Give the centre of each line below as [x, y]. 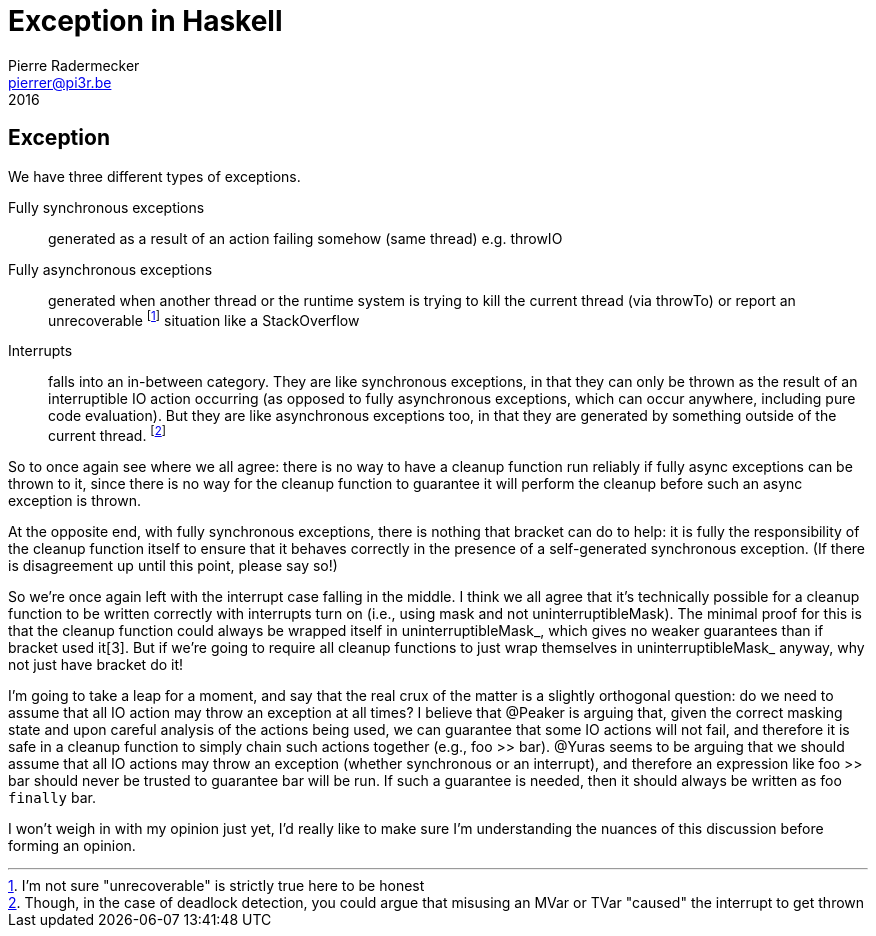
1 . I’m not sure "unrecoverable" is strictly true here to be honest [216, 885]
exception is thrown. [74, 500]
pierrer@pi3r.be [60, 82]
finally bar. [52, 797]
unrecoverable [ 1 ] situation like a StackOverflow [204, 318]
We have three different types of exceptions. [154, 176]
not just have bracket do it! [96, 664]
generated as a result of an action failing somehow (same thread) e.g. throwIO [305, 238]
